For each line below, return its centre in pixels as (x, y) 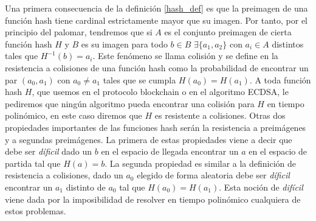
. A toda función (280, 79)
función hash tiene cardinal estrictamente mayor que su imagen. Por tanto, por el (156, 20)
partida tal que (33, 163)
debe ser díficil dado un (49, 151)
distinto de (86, 187)
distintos (288, 44)
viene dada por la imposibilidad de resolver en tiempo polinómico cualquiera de (153, 199)
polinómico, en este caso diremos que (74, 115)
